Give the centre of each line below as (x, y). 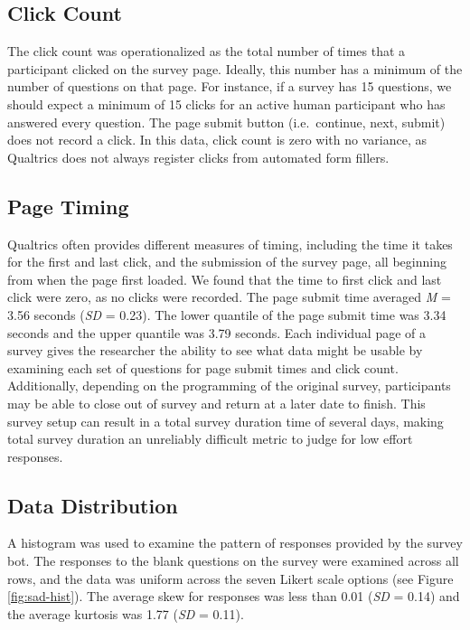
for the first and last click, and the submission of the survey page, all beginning (227, 262)
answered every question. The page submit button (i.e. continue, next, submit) (226, 122)
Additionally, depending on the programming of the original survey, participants (229, 386)
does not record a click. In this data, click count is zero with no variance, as (217, 140)
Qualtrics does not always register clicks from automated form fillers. (198, 157)
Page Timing (68, 206)
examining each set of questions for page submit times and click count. (203, 367)
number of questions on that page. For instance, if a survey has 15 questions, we (230, 86)
